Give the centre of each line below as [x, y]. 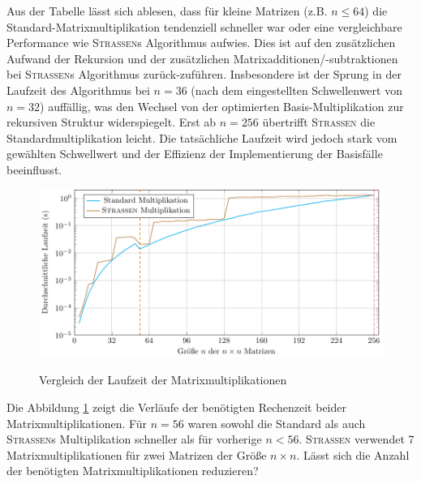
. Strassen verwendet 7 [357, 439]
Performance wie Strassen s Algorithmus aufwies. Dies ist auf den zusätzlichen [201, 43]
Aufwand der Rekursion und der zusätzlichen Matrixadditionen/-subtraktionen [202, 58]
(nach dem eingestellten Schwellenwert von [296, 90]
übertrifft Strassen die [319, 122]
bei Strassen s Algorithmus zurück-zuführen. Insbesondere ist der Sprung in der [204, 74]
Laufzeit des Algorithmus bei [78, 90]
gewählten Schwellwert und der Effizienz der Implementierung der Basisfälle [195, 154]
